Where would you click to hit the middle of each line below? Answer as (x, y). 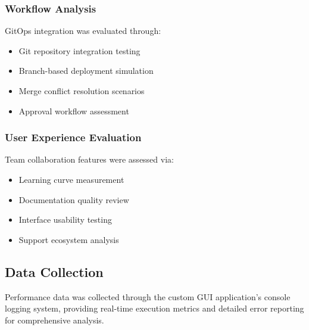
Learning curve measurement (71, 179)
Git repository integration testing (79, 50)
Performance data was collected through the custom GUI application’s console (148, 296)
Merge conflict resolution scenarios (82, 91)
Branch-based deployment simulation (86, 71)
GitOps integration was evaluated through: (83, 31)
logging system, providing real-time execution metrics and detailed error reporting (154, 308)
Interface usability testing (65, 220)
